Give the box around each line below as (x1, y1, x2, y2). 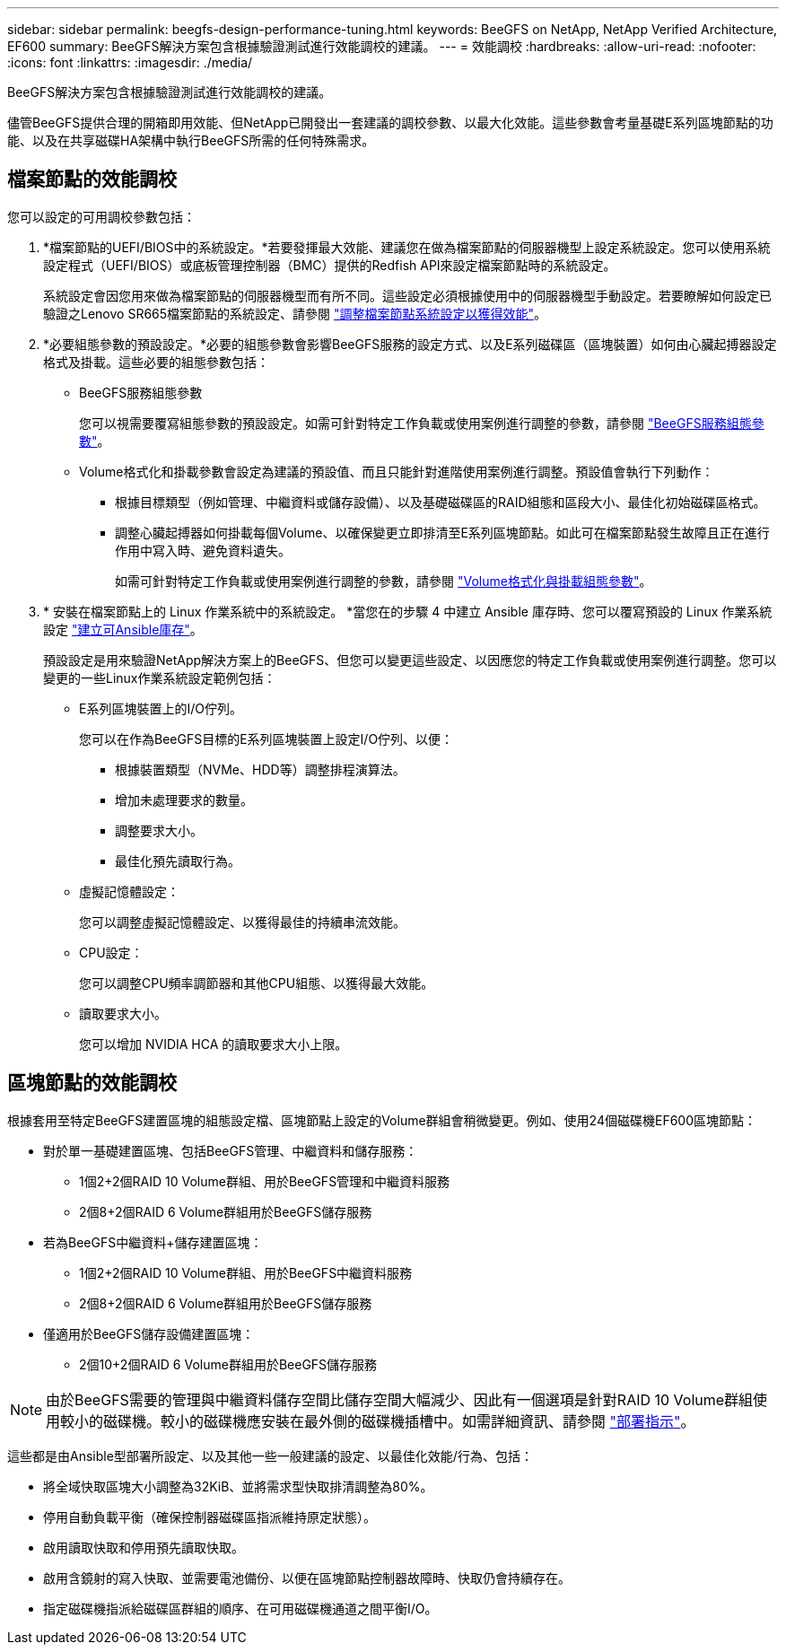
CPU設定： (79, 944, 144, 960)
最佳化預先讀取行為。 (115, 852, 240, 869)
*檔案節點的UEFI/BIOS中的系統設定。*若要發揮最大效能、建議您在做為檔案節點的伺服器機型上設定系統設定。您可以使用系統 (43, 239, 771, 255)
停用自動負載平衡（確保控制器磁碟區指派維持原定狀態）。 (43, 1508, 376, 1525)
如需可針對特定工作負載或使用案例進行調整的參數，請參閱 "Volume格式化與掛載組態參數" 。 (115, 573, 652, 589)
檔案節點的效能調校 (7, 168, 177, 191)
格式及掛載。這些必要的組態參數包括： (43, 354, 269, 370)
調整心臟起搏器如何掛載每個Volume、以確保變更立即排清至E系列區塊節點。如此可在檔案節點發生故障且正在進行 (115, 524, 770, 540)
